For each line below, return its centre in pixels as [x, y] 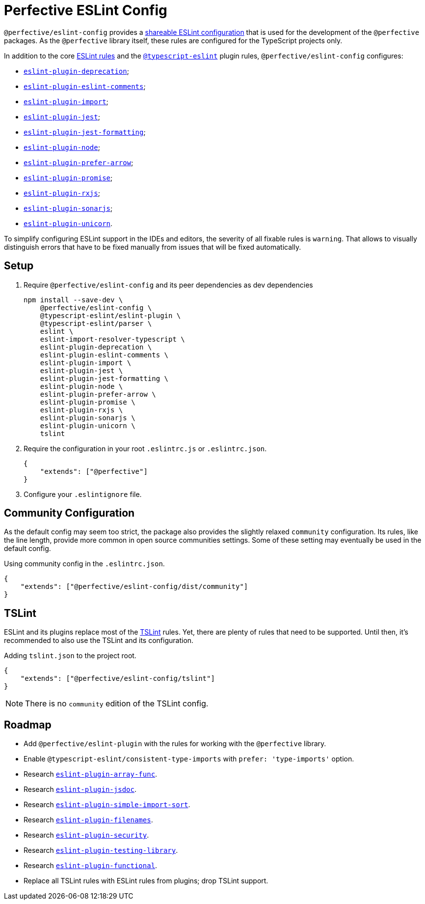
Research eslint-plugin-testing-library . [101, 850]
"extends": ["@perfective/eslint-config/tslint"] [118, 679]
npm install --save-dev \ [73, 300]
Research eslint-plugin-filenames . [88, 820]
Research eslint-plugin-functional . [91, 866]
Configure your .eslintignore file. [83, 494]
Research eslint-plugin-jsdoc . [80, 789]
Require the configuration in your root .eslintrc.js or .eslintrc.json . [145, 448]
